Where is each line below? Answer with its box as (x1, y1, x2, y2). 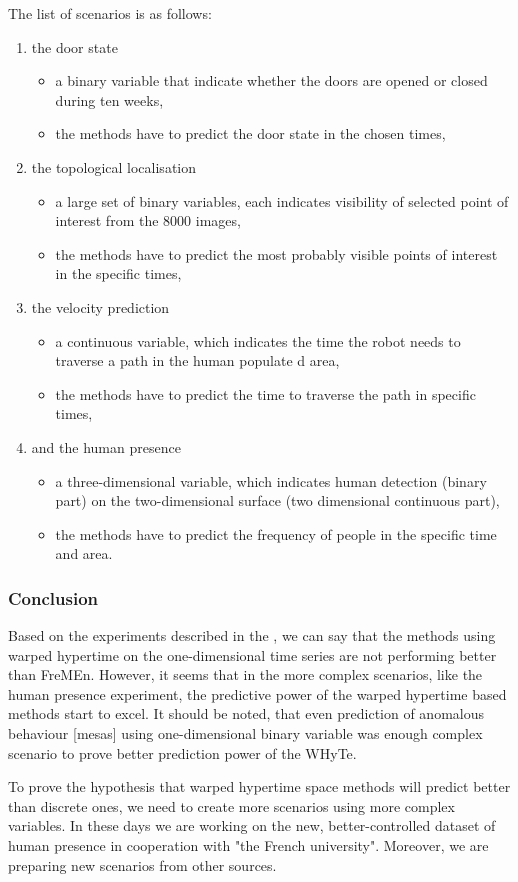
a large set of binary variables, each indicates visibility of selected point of (55, 190, 509, 211)
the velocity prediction (31, 296, 170, 317)
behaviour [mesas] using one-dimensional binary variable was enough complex (8, 723, 483, 744)
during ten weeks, (55, 89, 164, 110)
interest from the (55, 210, 159, 231)
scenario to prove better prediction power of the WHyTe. (8, 742, 357, 763)
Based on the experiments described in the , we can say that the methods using (8, 625, 496, 646)
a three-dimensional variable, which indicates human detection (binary (55, 470, 487, 491)
